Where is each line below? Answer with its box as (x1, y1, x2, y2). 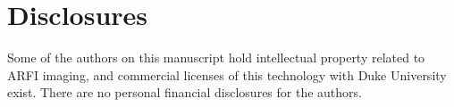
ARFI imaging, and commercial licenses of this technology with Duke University (7, 65, 447, 84)
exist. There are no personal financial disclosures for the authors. (7, 83, 362, 102)
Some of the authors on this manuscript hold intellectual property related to (7, 48, 425, 67)
